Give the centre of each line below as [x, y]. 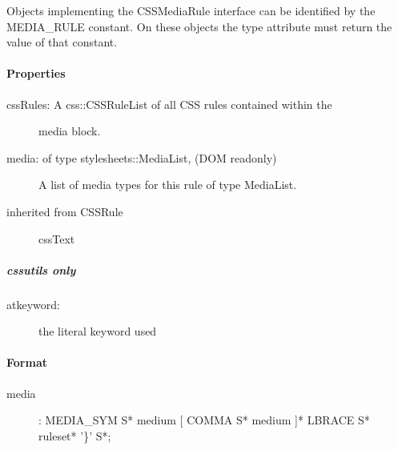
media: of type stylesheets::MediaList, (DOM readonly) [142, 157]
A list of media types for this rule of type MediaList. [168, 185]
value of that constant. [62, 42]
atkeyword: [33, 304]
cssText [57, 238]
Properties [36, 73]
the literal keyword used [98, 331]
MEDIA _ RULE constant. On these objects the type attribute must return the [199, 26]
